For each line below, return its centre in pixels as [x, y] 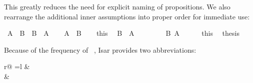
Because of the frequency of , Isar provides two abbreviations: [100, 49]
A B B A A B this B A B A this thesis [123, 33]
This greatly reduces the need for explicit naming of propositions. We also [117, 6]
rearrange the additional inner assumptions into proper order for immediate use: [127, 16]
